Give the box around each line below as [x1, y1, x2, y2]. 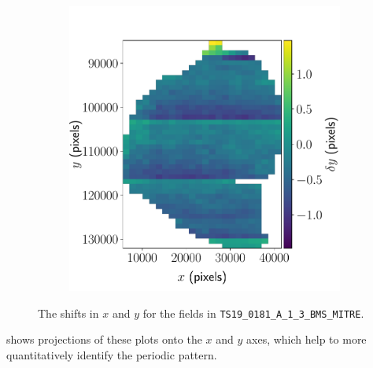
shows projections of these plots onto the [6, 331, 202, 348]
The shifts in [38, 304, 99, 321]
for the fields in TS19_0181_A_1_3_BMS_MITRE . [142, 304, 364, 321]
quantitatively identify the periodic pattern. [6, 346, 217, 362]
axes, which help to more [246, 331, 367, 348]
